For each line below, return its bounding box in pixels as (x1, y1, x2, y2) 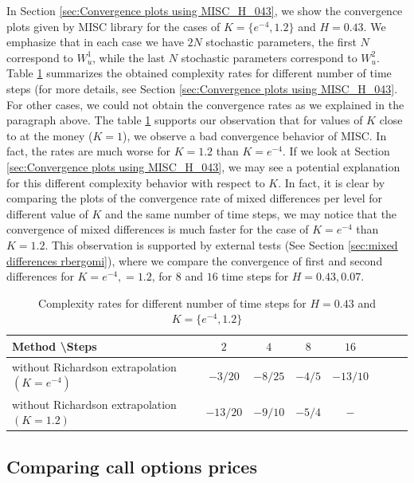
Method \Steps (12, 337, 97, 354)
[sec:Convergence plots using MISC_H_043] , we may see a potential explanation (6, 158, 400, 175)
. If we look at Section (282, 143, 390, 159)
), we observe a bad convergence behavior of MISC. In (123, 127, 387, 143)
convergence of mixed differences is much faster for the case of (6, 221, 309, 238)
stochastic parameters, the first (205, 33, 357, 50)
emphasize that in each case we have (6, 33, 184, 50)
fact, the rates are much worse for (6, 143, 170, 159)
